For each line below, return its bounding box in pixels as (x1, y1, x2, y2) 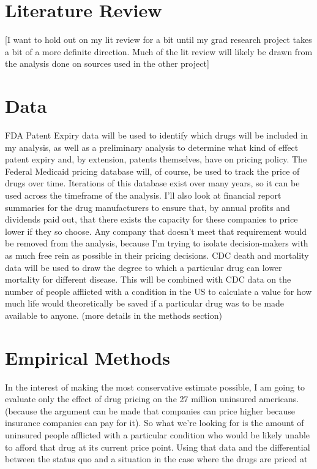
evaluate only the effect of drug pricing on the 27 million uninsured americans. (5, 392, 299, 405)
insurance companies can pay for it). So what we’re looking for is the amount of (5, 416, 304, 429)
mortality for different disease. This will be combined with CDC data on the (5, 273, 291, 286)
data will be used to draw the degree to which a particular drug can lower (5, 261, 282, 273)
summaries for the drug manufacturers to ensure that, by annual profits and (5, 200, 290, 213)
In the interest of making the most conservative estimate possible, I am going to (5, 380, 305, 393)
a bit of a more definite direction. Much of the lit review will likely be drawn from (5, 45, 313, 58)
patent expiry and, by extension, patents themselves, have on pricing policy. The (5, 153, 307, 166)
